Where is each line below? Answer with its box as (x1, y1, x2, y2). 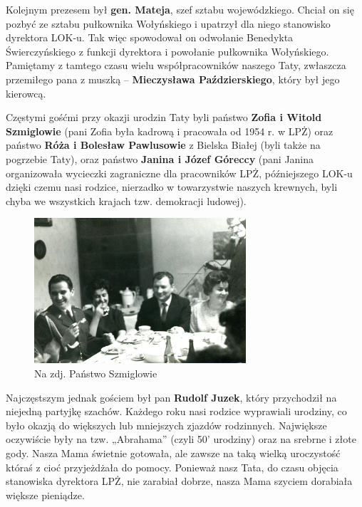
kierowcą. (6, 85, 46, 100)
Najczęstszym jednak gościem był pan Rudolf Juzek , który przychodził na (6, 390, 337, 404)
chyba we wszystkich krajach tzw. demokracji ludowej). (6, 193, 247, 208)
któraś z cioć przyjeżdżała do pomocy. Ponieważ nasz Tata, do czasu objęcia (6, 459, 338, 474)
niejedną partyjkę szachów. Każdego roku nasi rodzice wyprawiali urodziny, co (6, 404, 347, 419)
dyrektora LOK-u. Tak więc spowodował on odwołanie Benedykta (6, 30, 294, 45)
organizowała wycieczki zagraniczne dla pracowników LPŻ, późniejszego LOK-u (6, 165, 353, 180)
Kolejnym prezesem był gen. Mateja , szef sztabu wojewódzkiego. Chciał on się (6, 2, 354, 16)
